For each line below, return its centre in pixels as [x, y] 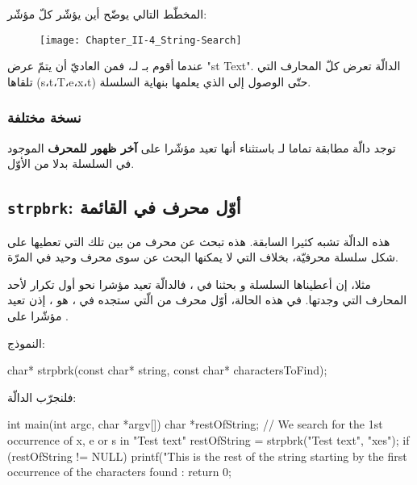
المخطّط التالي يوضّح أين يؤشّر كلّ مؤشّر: [107, 14]
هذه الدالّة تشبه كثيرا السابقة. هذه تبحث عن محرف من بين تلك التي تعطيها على [199, 241]
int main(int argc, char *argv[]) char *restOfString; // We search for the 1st [195, 424]
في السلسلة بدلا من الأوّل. [71, 163]
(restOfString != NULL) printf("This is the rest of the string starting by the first [207, 456]
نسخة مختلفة [44, 117]
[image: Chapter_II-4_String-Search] [141, 40]
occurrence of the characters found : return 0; [119, 472]
